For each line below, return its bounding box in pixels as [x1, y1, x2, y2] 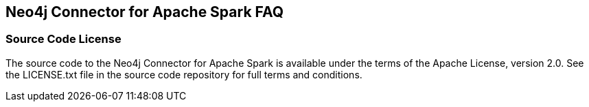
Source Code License [5, 32, 122, 46]
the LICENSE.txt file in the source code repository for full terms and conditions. [5, 68, 362, 80]
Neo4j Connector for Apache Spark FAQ [5, 3, 284, 20]
